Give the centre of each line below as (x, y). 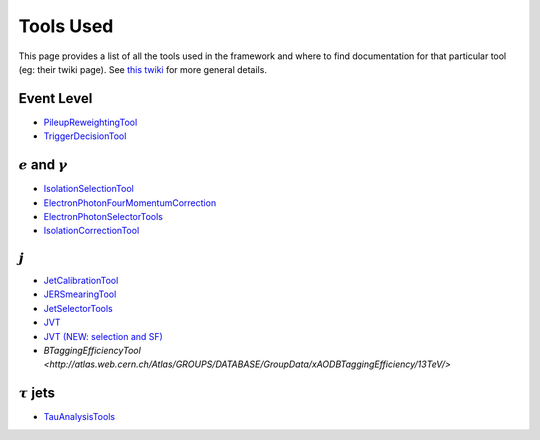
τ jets (36, 393)
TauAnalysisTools (79, 417)
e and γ (43, 165)
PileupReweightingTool (90, 122)
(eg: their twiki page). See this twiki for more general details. (142, 69)
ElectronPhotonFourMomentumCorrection (130, 202)
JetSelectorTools (78, 308)
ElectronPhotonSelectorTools (103, 216)
